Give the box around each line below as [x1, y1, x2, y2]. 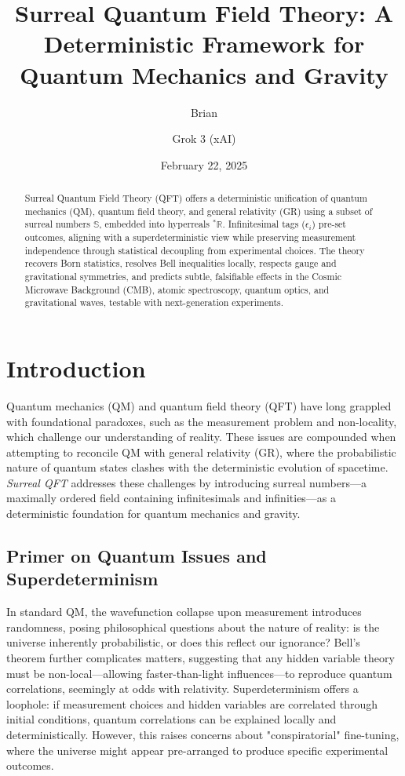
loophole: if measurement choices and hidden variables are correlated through [6, 695, 378, 712]
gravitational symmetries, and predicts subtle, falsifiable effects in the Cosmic [24, 270, 341, 283]
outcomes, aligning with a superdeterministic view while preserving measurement [24, 231, 356, 244]
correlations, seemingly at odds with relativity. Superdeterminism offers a [6, 680, 359, 697]
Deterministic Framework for [43, 27, 365, 60]
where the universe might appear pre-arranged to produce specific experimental [6, 741, 389, 758]
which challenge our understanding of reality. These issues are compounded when [6, 428, 396, 445]
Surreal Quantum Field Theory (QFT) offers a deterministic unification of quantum [24, 191, 367, 205]
